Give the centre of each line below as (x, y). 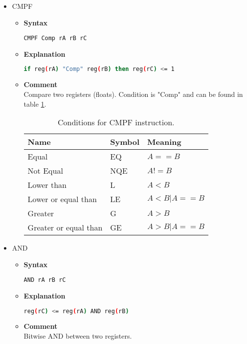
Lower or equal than (62, 199)
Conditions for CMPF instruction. (116, 122)
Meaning (164, 142)
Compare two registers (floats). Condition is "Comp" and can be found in (133, 94)
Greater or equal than (65, 228)
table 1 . (35, 103)
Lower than (47, 185)
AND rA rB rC (45, 280)
